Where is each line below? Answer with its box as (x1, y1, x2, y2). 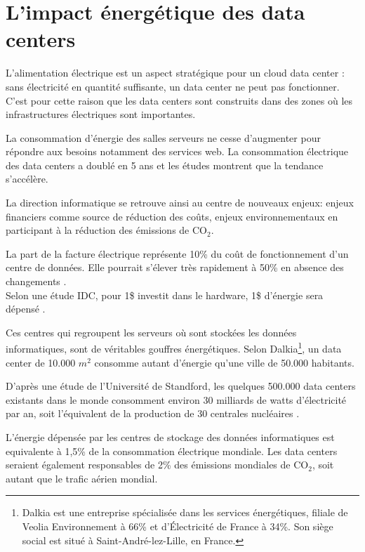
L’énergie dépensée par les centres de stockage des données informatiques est (6, 430, 335, 445)
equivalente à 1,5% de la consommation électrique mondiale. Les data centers (6, 443, 338, 458)
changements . (6, 274, 67, 289)
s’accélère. (6, 171, 48, 186)
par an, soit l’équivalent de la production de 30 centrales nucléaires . (6, 406, 300, 421)
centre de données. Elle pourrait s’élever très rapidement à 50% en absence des (6, 260, 344, 275)
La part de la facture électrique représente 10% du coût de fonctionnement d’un (6, 246, 349, 261)
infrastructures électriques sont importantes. (6, 107, 196, 121)
